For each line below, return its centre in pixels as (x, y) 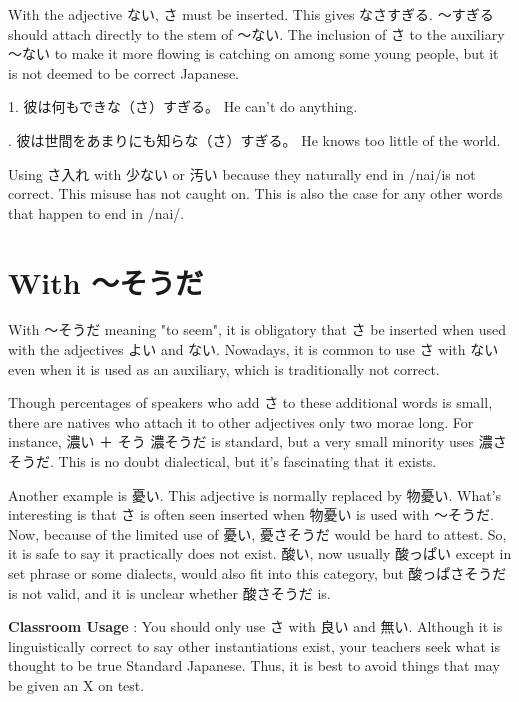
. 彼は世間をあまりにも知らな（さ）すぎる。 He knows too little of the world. (254, 139)
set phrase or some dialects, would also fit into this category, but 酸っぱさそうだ (257, 573)
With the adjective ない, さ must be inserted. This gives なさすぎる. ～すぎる (251, 14)
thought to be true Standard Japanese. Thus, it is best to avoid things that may (254, 665)
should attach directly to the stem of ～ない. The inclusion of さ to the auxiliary (256, 33)
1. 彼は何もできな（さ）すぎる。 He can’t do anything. (183, 106)
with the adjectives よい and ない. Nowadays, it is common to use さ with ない (253, 349)
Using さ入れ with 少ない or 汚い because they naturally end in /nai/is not (242, 173)
